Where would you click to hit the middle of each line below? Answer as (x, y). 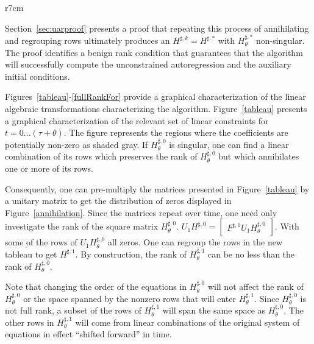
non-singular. (280, 40)
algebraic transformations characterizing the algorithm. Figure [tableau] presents (156, 108)
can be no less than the (251, 254)
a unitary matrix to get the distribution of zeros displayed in (118, 201)
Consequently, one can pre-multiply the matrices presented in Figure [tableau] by (157, 188)
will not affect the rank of (255, 286)
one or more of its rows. (49, 168)
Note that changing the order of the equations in (96, 286)
